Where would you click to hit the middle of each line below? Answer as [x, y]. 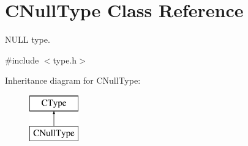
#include [22, 60]
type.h [65, 60]
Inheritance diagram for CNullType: [73, 80]
